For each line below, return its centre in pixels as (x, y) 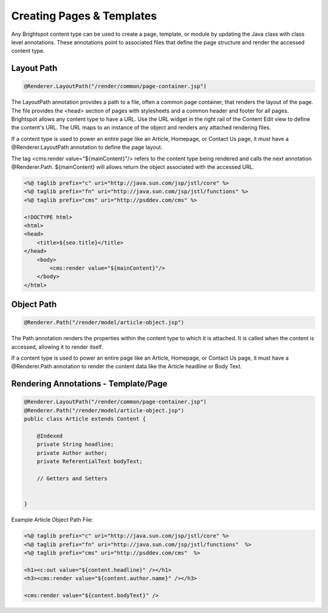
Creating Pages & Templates (84, 16)
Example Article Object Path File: (52, 520)
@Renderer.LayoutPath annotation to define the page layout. (87, 147)
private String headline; (75, 444)
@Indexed (50, 436)
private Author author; (72, 453)
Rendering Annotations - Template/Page (89, 384)
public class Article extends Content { (85, 419)
